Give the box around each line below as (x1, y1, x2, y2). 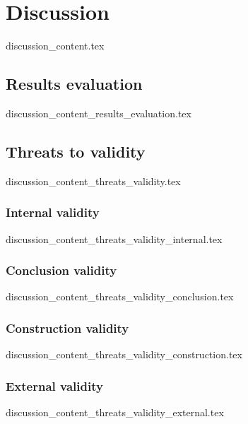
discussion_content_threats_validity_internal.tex (6, 231, 223, 246)
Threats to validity (6, 140, 146, 162)
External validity (6, 377, 103, 394)
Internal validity (6, 204, 100, 221)
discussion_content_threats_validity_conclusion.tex (6, 289, 234, 304)
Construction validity (6, 319, 129, 336)
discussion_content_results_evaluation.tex (6, 105, 191, 120)
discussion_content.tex (6, 38, 105, 53)
